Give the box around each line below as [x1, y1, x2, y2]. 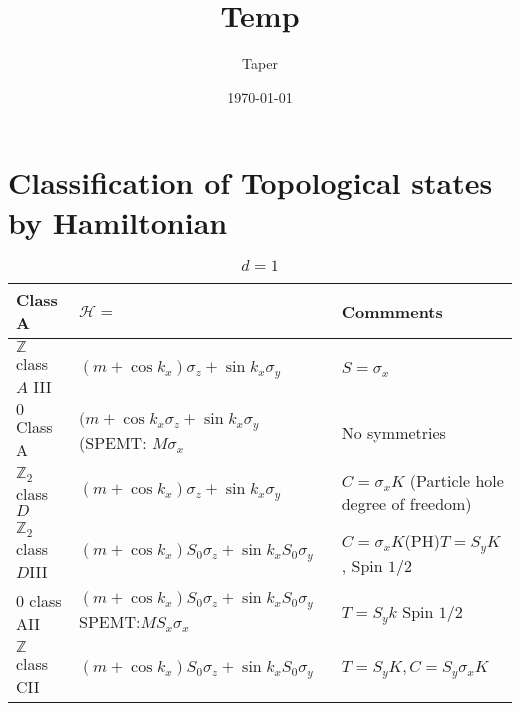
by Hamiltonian [8, 201, 228, 242]
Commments [341, 299, 443, 323]
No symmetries [341, 421, 446, 445]
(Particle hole [409, 468, 504, 492]
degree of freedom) [341, 491, 472, 515]
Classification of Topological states [8, 162, 493, 203]
